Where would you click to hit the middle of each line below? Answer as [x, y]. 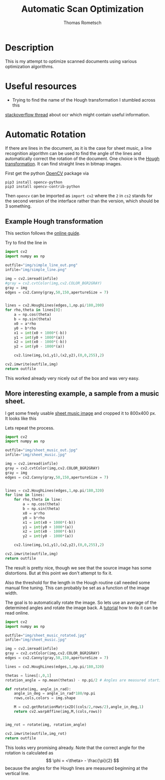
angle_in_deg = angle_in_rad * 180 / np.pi [55, 694]
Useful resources [41, 86]
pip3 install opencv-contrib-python [42, 187]
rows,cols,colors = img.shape [45, 698]
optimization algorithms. [29, 66]
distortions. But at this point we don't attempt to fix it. [59, 573]
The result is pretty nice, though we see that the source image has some [78, 567]
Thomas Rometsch [82, 23]
